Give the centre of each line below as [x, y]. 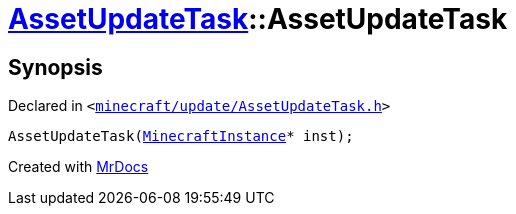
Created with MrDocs [78, 167]
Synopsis [55, 67]
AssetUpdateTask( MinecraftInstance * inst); [181, 136]
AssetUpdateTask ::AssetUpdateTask [258, 19]
